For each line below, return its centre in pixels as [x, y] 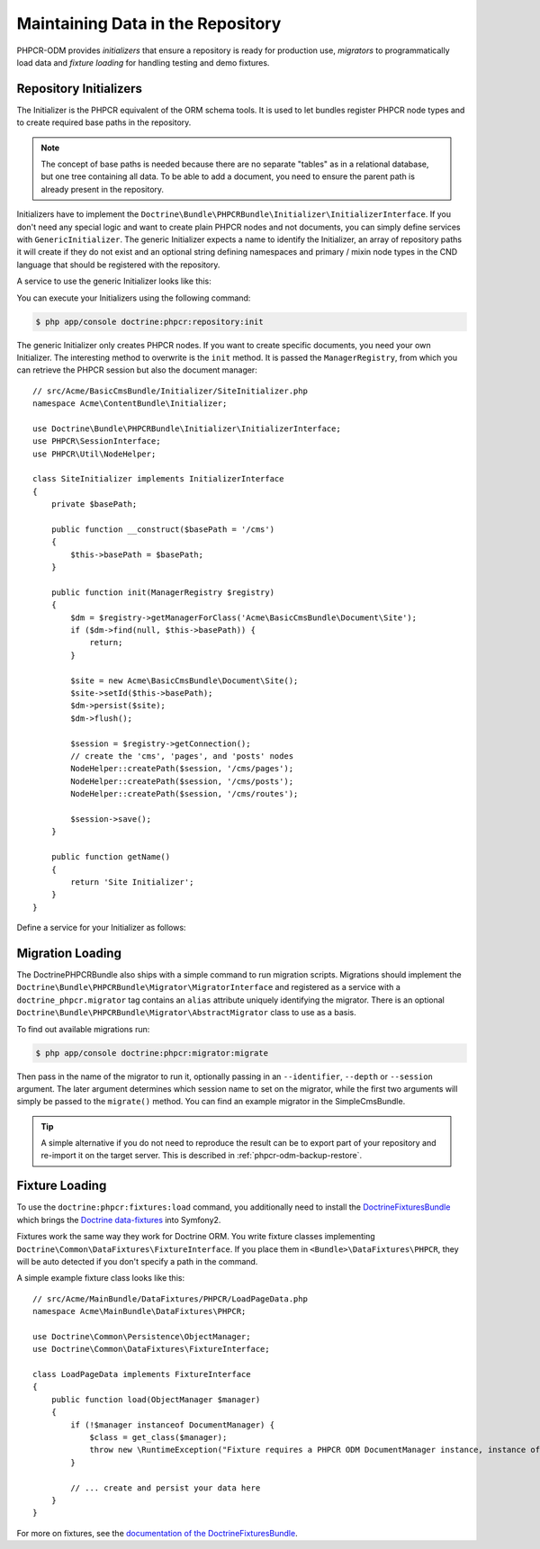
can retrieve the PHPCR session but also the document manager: [137, 370]
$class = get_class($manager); [158, 1437]
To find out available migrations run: [83, 1029]
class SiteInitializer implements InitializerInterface [158, 479]
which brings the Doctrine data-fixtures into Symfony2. [119, 1220]
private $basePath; [94, 504]
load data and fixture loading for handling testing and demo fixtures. [143, 62]
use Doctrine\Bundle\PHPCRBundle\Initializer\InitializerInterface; [187, 428]
